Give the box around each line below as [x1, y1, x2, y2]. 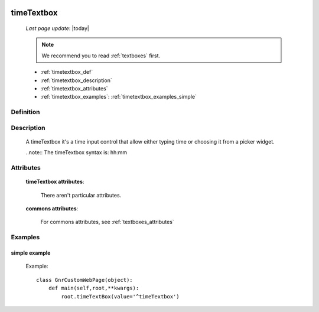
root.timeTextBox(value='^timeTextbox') [61, 293, 180, 300]
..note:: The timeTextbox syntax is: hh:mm [25, 149, 128, 156]
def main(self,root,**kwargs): [48, 285, 139, 292]
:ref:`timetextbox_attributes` [40, 84, 109, 92]
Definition [11, 108, 40, 116]
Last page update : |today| [25, 25, 90, 32]
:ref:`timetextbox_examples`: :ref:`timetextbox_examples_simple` [40, 93, 197, 100]
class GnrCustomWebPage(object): [36, 277, 133, 283]
